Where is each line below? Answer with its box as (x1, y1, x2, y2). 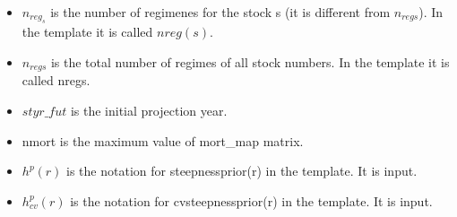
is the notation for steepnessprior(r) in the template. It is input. (66, 161, 418, 180)
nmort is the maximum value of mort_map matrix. (22, 131, 304, 150)
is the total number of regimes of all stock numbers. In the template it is (50, 53, 450, 71)
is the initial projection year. (70, 101, 228, 120)
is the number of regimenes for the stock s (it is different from (50, 3, 391, 21)
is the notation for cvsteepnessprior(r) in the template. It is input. (70, 191, 433, 210)
